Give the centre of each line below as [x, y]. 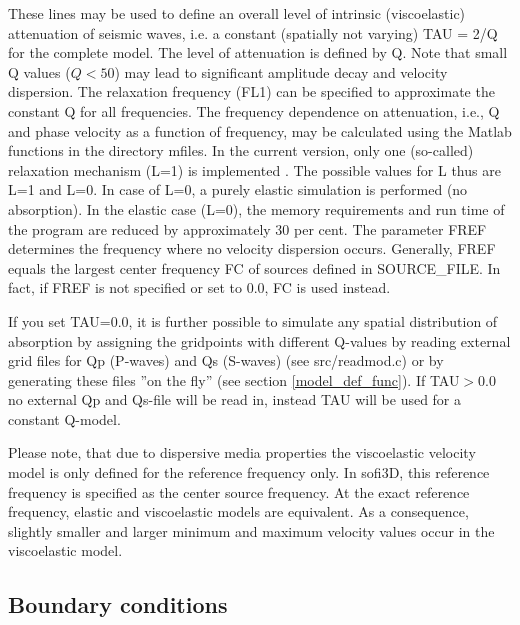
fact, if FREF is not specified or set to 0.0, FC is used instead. [199, 287]
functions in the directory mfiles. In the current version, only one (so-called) [241, 150]
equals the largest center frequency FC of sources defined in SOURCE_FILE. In [254, 267]
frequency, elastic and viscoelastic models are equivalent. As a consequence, [238, 511]
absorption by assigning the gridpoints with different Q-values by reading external [259, 340]
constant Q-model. [64, 418]
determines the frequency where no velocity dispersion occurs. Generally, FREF [252, 248]
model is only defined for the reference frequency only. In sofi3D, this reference [249, 472]
